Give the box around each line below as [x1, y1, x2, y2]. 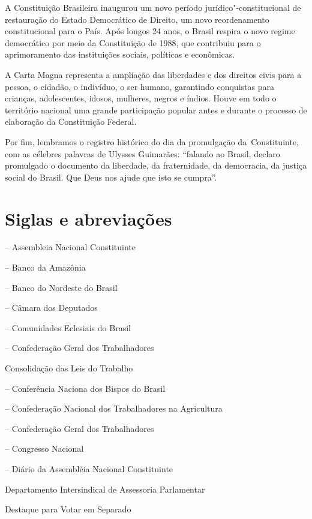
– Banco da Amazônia [5, 261, 86, 274]
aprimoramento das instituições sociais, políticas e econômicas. [5, 48, 235, 61]
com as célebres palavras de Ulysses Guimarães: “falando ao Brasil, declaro [5, 147, 280, 160]
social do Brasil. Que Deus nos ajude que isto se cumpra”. [5, 170, 217, 183]
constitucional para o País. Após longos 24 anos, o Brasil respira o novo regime [5, 25, 295, 37]
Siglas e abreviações [5, 206, 172, 230]
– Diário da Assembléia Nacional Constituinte [5, 462, 173, 475]
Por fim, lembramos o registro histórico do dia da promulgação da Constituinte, [5, 135, 299, 148]
